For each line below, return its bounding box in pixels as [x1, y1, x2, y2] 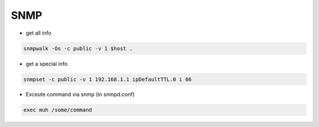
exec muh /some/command [23, 106, 93, 113]
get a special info [25, 60, 68, 67]
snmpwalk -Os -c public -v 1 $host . [23, 45, 133, 52]
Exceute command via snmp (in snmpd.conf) [25, 91, 135, 98]
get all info [25, 29, 51, 36]
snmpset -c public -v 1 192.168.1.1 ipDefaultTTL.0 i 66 [23, 76, 192, 82]
